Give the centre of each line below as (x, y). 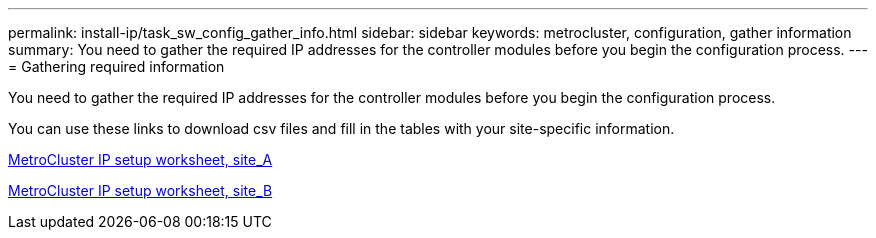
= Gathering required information (116, 66)
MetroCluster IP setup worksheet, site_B (140, 190)
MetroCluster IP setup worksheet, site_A (140, 159)
